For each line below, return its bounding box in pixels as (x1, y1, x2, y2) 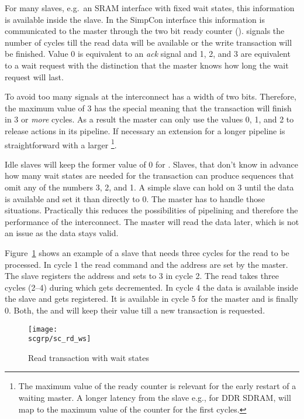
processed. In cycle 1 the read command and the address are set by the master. (5, 258, 288, 270)
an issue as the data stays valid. (5, 227, 119, 239)
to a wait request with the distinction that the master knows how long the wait (5, 59, 289, 71)
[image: (28, 325, 58, 333)
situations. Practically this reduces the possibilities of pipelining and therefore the (5, 204, 298, 216)
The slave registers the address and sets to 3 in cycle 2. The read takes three (5, 270, 279, 282)
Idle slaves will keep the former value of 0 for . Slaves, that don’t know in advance (5, 158, 298, 170)
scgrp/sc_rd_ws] (28, 335, 91, 343)
